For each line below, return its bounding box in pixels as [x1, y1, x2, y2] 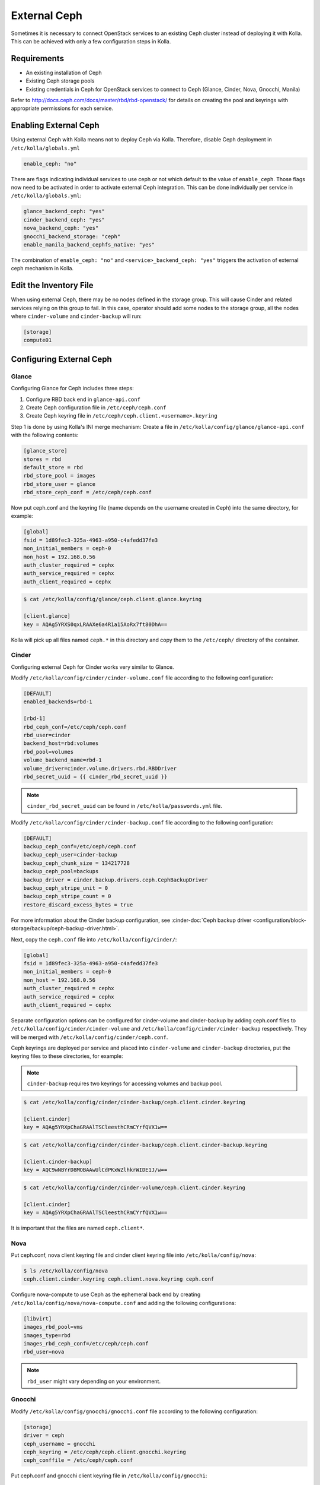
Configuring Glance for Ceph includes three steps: [11, 385, 135, 392]
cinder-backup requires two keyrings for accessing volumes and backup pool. [27, 1080, 223, 1087]
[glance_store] [23, 447, 68, 454]
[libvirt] [23, 1315, 52, 1322]
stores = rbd [23, 456, 62, 463]
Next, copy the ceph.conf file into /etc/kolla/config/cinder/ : [11, 936, 177, 943]
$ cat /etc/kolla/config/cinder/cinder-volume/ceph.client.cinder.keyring [23, 1184, 246, 1191]
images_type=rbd [23, 1332, 71, 1339]
